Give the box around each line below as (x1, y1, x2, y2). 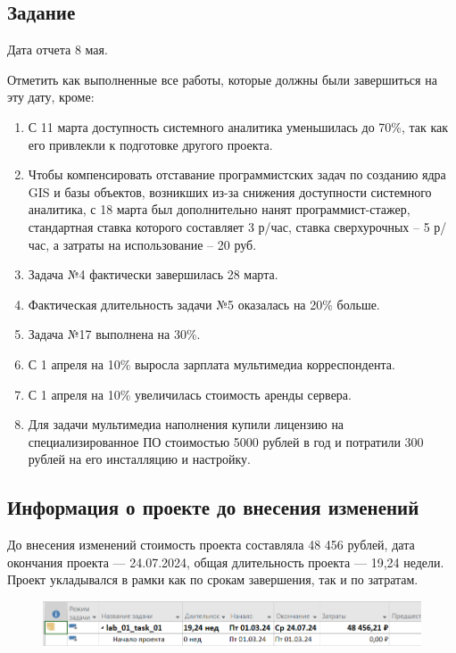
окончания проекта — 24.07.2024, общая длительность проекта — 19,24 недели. (7, 552, 444, 571)
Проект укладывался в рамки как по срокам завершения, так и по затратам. (7, 570, 419, 589)
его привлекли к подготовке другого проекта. (28, 135, 273, 153)
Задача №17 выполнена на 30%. (28, 325, 201, 343)
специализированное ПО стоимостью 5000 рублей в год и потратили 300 (28, 432, 424, 450)
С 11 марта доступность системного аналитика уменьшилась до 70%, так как (28, 117, 449, 136)
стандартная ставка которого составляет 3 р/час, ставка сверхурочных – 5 (28, 217, 430, 236)
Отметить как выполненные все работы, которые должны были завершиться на (7, 70, 437, 88)
